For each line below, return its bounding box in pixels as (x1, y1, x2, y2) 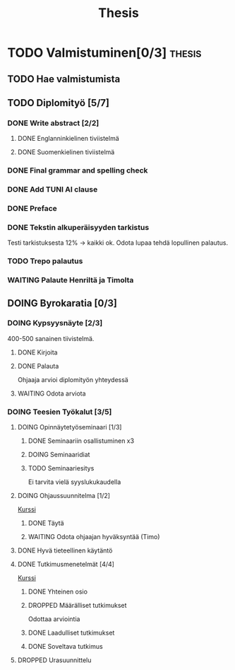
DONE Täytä (28, 519, 65, 528)
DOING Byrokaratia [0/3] (7, 297, 118, 309)
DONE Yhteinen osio (28, 587, 88, 596)
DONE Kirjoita (17, 348, 58, 357)
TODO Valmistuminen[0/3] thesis (7, 45, 202, 61)
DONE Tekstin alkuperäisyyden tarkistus (7, 222, 150, 232)
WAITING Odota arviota (17, 389, 86, 398)
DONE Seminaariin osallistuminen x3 (28, 437, 135, 445)
